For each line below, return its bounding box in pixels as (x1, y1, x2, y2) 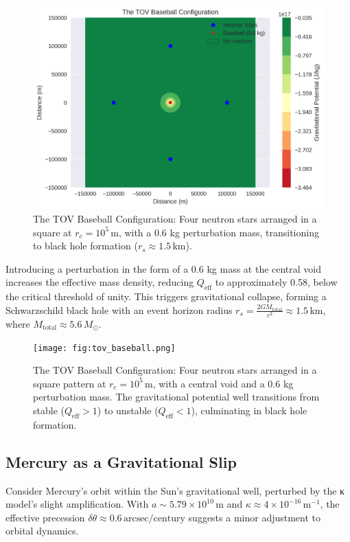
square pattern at (33, 376, 106, 390)
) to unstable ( (97, 403, 159, 417)
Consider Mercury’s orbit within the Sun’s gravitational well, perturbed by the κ (5, 483, 345, 497)
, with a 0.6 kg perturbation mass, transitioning (118, 225, 319, 239)
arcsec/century (123, 513, 185, 523)
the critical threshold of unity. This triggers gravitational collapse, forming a (5, 289, 327, 304)
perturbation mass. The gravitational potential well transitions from (33, 389, 320, 404)
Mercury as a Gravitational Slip (5, 451, 237, 472)
